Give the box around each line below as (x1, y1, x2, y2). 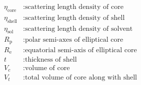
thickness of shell (24, 56, 77, 64)
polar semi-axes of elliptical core (24, 36, 123, 43)
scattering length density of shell (24, 14, 125, 21)
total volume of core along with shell (24, 74, 137, 81)
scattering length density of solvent (24, 25, 133, 32)
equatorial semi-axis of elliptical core (24, 46, 137, 54)
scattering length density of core (24, 3, 123, 11)
